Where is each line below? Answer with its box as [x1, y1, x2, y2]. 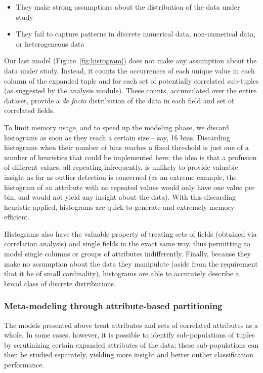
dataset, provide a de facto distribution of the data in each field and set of [4, 95, 234, 105]
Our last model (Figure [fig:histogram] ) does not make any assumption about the [4, 55, 257, 66]
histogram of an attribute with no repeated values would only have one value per [4, 181, 255, 192]
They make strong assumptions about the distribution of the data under [16, 2, 240, 12]
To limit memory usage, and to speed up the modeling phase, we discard [4, 122, 229, 132]
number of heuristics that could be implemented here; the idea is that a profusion [4, 152, 257, 162]
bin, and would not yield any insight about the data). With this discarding [4, 192, 236, 202]
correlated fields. [4, 105, 55, 116]
